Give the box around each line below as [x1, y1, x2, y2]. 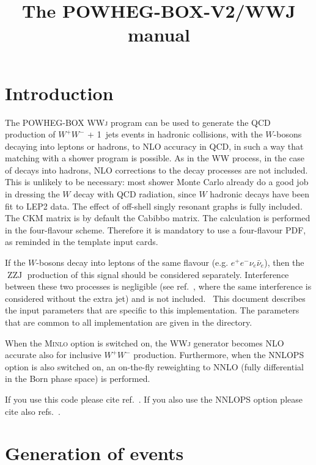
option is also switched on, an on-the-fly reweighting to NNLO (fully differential [5, 360, 304, 373]
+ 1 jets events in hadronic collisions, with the [87, 128, 263, 141]
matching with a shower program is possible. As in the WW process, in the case [5, 152, 304, 164]
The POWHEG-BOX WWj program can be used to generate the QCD [5, 115, 271, 128]
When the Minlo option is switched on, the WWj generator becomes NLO [5, 336, 284, 349]
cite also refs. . [5, 405, 61, 417]
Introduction [5, 80, 114, 105]
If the [5, 256, 26, 269]
